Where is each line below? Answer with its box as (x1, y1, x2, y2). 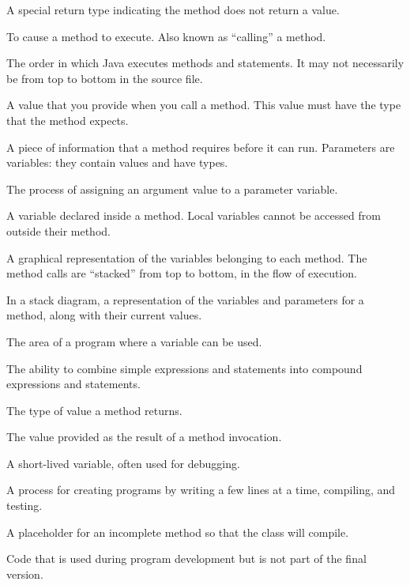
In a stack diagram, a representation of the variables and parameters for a (6, 291, 364, 308)
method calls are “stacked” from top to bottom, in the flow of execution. (6, 265, 357, 281)
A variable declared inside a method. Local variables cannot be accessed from (6, 207, 381, 224)
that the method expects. (6, 111, 129, 128)
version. (6, 565, 43, 582)
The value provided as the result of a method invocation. (6, 428, 282, 445)
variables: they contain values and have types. (6, 154, 228, 171)
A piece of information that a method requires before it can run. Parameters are (6, 138, 395, 155)
